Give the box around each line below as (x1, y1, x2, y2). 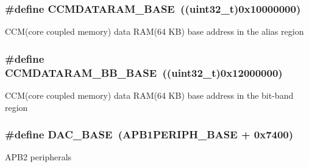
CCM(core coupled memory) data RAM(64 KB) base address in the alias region (5, 25, 304, 38)
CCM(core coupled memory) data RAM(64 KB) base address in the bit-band (5, 88, 294, 101)
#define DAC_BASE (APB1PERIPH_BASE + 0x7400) (5, 127, 294, 142)
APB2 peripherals (5, 151, 72, 163)
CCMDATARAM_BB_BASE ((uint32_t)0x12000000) (5, 65, 283, 80)
